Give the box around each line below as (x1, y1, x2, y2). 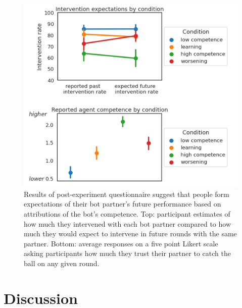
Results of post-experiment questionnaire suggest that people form (24, 188, 229, 199)
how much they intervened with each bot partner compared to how (24, 218, 231, 229)
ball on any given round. (24, 258, 100, 269)
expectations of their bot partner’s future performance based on (24, 198, 221, 209)
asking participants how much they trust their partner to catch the (24, 248, 231, 259)
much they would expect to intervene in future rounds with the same (24, 228, 237, 239)
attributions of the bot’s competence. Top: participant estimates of (24, 209, 230, 219)
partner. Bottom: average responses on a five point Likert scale (24, 238, 218, 248)
